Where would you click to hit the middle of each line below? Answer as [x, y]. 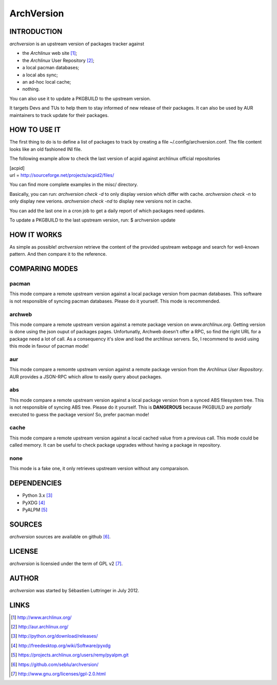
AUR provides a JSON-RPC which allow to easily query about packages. [86, 376]
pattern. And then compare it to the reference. [58, 254]
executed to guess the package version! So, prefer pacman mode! [80, 414]
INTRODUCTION [36, 32]
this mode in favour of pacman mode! [49, 346]
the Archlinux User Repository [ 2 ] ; [58, 60]
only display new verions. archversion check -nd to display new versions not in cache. [101, 201]
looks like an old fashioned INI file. [46, 149]
